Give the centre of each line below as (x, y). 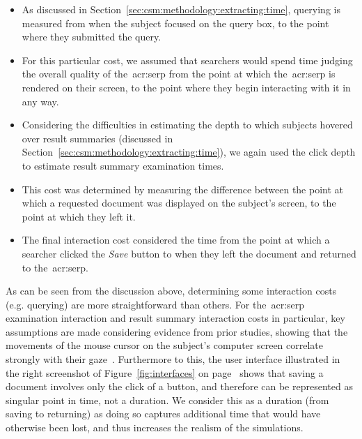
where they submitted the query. (92, 37)
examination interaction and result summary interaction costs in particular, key (175, 318)
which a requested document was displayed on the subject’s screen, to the (179, 203)
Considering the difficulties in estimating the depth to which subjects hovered (187, 125)
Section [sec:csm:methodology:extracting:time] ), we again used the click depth (189, 152)
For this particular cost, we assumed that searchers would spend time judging (187, 60)
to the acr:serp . (55, 267)
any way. (40, 101)
